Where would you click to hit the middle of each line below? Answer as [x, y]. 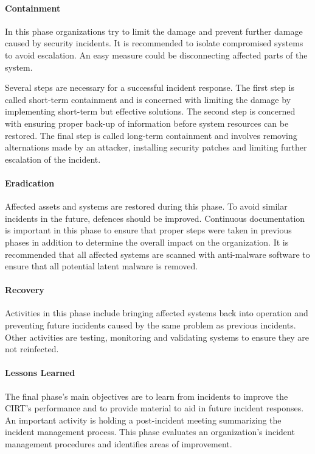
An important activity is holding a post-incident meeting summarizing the [143, 420]
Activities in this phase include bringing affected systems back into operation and [157, 313]
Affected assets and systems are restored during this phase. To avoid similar [146, 206]
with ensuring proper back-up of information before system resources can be [147, 123]
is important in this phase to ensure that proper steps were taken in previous [148, 230]
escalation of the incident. [53, 159]
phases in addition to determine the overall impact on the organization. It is [147, 242]
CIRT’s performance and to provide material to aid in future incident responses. [154, 408]
